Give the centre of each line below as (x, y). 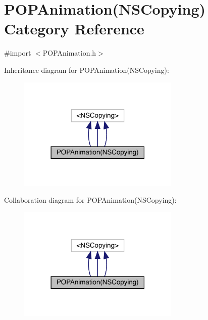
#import (18, 53)
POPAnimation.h (69, 53)
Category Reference (74, 29)
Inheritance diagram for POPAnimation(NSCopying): (87, 70)
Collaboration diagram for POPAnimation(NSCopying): (90, 200)
